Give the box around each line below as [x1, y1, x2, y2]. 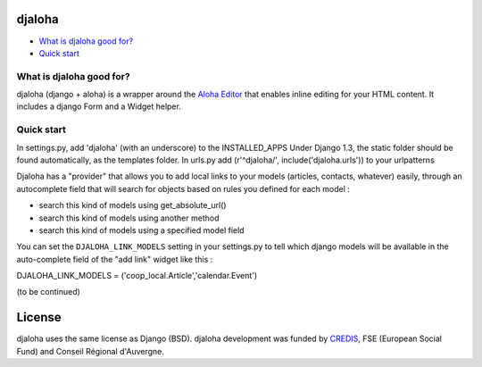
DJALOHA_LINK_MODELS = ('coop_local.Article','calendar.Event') [16, 271, 258, 281]
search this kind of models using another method [38, 213, 220, 223]
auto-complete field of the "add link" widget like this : [16, 254, 213, 264]
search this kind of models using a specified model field [38, 224, 245, 236]
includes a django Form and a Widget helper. [16, 101, 182, 112]
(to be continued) [16, 287, 80, 297]
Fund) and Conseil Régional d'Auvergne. [16, 346, 165, 356]
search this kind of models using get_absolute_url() [38, 200, 227, 211]
